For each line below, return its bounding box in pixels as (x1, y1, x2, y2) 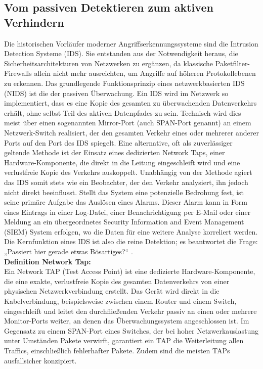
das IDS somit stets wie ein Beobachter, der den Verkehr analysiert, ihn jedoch (4, 176, 248, 187)
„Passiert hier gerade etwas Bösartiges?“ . (4, 246, 133, 257)
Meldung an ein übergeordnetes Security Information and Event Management (4, 216, 244, 227)
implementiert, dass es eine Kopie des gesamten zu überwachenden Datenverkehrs (4, 98, 257, 108)
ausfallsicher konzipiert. (4, 355, 77, 365)
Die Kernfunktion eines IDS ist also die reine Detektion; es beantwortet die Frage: (4, 236, 258, 247)
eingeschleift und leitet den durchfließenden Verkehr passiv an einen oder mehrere (4, 305, 257, 316)
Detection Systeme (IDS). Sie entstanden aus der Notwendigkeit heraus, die (4, 48, 238, 59)
